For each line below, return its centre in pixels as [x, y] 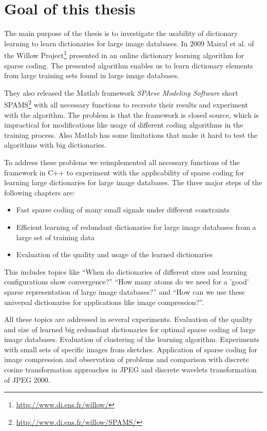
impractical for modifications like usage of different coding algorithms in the [124, 125]
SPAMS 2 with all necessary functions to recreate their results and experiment [126, 104]
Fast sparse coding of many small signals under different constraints [123, 210]
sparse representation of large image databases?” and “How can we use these [125, 291]
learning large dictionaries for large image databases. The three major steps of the [133, 182]
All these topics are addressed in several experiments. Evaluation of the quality [129, 319]
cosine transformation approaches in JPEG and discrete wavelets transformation [130, 370]
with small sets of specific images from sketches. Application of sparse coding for [131, 349]
